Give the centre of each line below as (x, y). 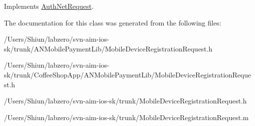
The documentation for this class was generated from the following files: (113, 22)
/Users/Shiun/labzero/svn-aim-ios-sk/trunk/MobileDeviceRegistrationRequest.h (126, 101)
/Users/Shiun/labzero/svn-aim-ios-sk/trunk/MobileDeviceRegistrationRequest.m (126, 117)
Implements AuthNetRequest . (49, 6)
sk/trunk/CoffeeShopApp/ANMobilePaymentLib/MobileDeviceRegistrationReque (127, 74)
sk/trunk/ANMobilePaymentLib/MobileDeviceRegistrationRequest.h (108, 48)
